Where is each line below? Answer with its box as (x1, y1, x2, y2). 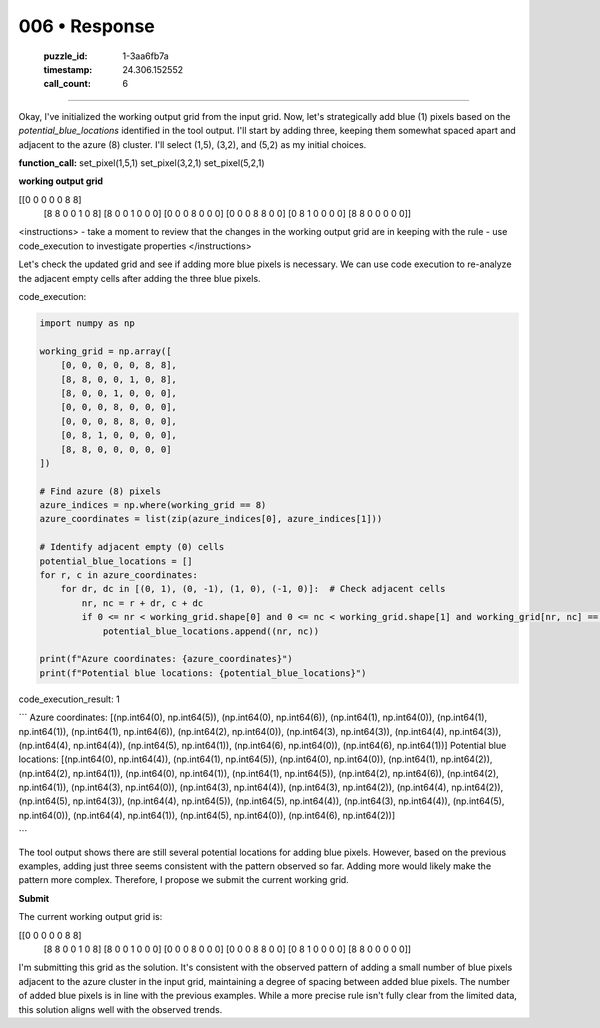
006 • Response (18, 15, 155, 37)
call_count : (43, 78, 92, 90)
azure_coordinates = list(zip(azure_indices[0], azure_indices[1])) (39, 513, 383, 525)
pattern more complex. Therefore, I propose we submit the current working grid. (18, 874, 349, 886)
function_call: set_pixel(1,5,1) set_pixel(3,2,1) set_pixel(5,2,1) (18, 156, 265, 169)
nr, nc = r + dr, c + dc (81, 597, 204, 609)
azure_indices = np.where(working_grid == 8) (39, 500, 267, 511)
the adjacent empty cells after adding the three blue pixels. (18, 272, 261, 284)
